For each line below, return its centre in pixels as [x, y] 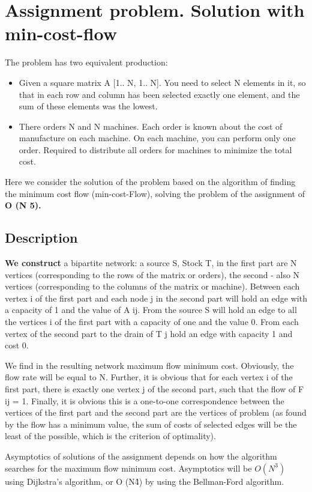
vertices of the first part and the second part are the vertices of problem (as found [156, 412]
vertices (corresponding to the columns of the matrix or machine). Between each [152, 286]
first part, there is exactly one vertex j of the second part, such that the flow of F [154, 388]
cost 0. [17, 345]
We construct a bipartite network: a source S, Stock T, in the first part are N [151, 263]
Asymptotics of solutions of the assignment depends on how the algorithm [141, 456]
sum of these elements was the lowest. [88, 106]
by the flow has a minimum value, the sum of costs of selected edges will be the [151, 424]
